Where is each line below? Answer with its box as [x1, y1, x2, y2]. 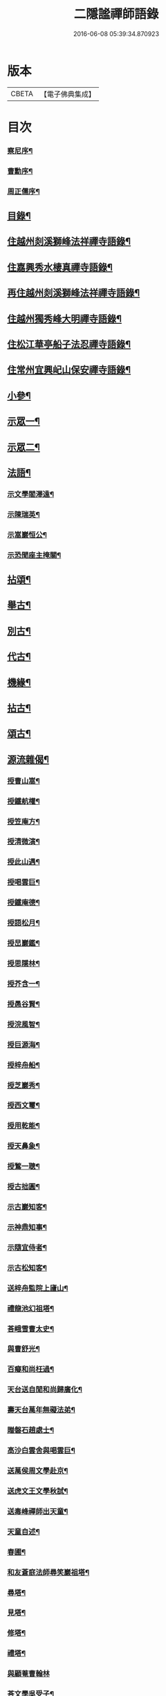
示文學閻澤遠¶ [7, 489, 54, 499]
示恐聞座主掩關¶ [7, 550, 62, 560]
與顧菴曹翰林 [7, 1669, 50, 1679]
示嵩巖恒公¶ [7, 530, 47, 540]
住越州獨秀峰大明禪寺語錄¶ [7, 313, 122, 325]
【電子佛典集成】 [39, 89, 95, 99]
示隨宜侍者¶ [7, 1243, 47, 1252]
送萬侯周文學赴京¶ [7, 1466, 68, 1476]
